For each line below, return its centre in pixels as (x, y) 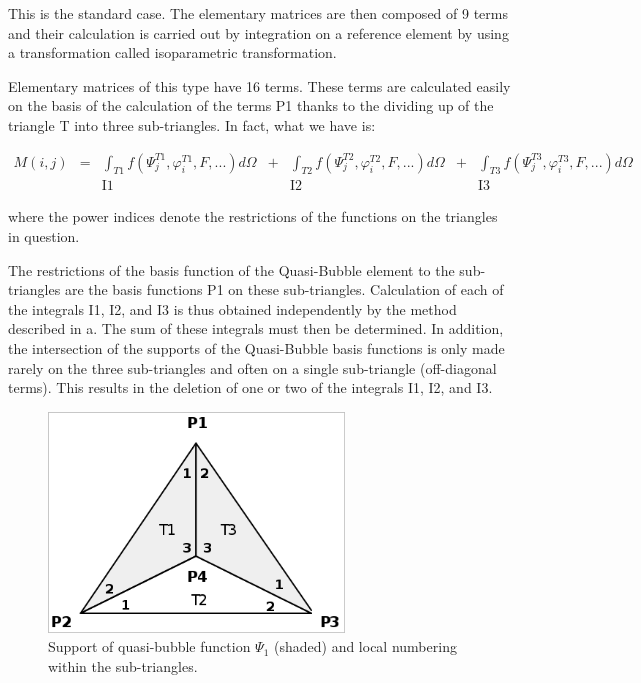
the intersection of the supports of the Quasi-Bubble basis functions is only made (256, 347)
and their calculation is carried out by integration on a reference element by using (258, 32)
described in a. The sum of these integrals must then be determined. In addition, (256, 328)
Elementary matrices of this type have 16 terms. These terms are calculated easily (259, 85)
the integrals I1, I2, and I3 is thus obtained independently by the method (232, 308)
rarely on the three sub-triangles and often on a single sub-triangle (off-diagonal (252, 367)
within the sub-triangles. (123, 665)
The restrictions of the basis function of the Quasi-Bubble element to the (231, 269)
